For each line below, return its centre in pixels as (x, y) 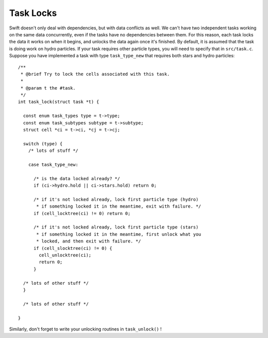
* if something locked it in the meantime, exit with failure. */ (119, 206)
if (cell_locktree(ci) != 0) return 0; (82, 213)
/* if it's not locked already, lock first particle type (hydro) (116, 199)
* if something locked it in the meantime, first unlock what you (119, 234)
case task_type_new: (53, 165)
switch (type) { (43, 144)
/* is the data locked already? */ (77, 178)
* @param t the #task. (48, 88)
